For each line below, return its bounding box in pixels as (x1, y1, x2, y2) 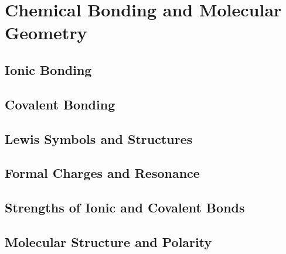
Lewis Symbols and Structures (5, 129, 193, 147)
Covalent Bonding (5, 95, 115, 113)
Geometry (5, 20, 87, 44)
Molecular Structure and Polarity (5, 232, 212, 250)
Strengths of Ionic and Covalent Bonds (5, 198, 245, 217)
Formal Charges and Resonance (5, 164, 200, 182)
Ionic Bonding (5, 60, 92, 78)
